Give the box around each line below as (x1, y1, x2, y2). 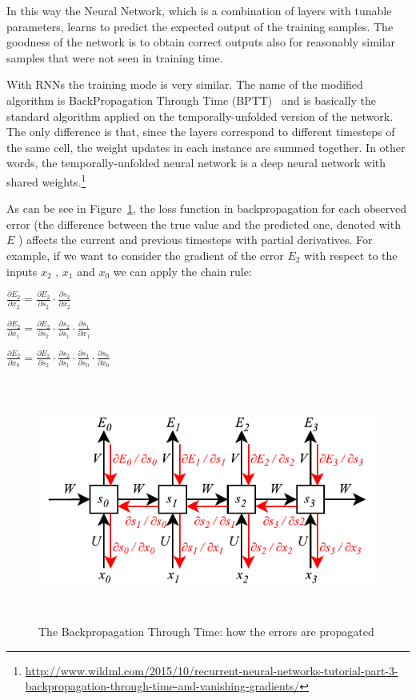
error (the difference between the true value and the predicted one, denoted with (6, 215, 401, 232)
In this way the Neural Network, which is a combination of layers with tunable (6, 2, 392, 18)
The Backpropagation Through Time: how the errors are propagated (38, 623, 374, 640)
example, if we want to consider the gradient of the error (6, 246, 284, 263)
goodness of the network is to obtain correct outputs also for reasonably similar (6, 34, 396, 50)
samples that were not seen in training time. (6, 49, 223, 66)
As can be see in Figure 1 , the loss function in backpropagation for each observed (6, 200, 407, 217)
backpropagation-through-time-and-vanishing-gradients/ (25, 678, 300, 694)
